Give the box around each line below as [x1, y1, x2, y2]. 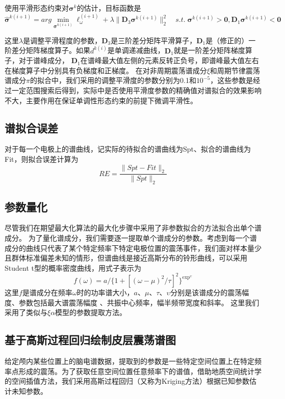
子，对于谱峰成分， [5, 55, 69, 66]
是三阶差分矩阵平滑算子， [111, 35, 197, 45]
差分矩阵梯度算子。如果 [11, 45, 90, 55]
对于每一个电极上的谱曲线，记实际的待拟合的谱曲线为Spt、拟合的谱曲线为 [5, 144, 251, 154]
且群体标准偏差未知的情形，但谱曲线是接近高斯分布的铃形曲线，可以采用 [5, 252, 247, 263]
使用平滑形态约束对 [5, 3, 69, 13]
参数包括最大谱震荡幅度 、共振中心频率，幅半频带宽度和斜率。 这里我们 [18, 297, 260, 307]
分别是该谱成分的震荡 [170, 287, 242, 297]
